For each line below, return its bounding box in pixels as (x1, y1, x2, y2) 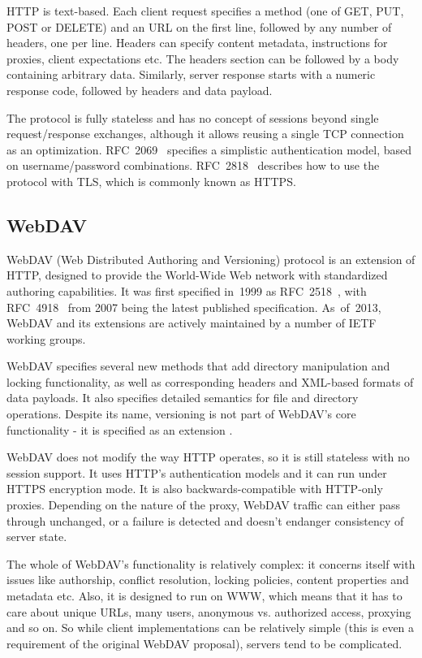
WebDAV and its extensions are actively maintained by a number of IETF (6, 314, 377, 331)
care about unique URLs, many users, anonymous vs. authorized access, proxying (6, 603, 411, 620)
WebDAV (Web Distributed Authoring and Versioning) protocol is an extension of (6, 250, 416, 267)
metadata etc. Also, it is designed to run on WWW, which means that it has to (6, 587, 403, 604)
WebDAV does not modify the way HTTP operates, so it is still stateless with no (6, 448, 410, 465)
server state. (6, 528, 67, 545)
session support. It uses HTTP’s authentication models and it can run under (6, 464, 387, 481)
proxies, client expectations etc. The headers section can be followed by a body (6, 50, 399, 67)
